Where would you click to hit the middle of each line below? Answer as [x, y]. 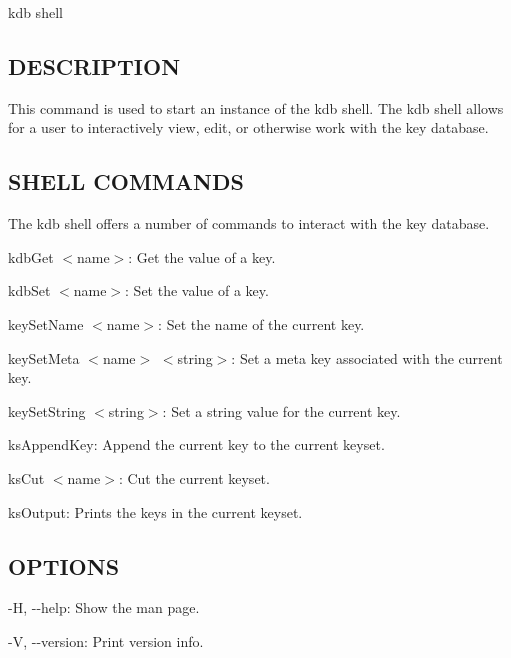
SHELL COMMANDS [126, 181]
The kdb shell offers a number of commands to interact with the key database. [249, 223]
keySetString [47, 410]
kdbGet [31, 256]
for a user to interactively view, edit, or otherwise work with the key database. [248, 127]
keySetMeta [44, 357]
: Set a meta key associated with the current [367, 357]
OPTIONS [64, 565]
